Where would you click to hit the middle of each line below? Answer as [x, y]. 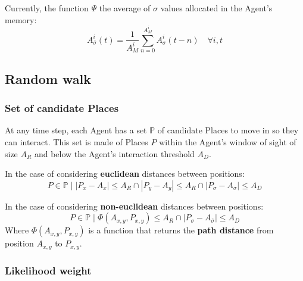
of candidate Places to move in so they [228, 130]
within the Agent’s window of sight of [228, 141]
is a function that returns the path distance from [181, 230]
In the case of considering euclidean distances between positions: [125, 174]
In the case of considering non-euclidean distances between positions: [134, 206]
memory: [21, 19]
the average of [125, 8]
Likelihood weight [48, 270]
